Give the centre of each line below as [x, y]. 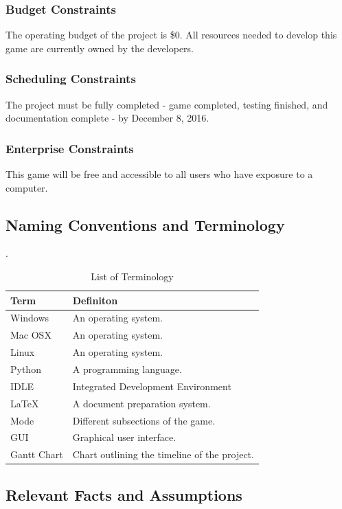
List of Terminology [132, 276]
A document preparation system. [141, 403]
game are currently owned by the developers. [100, 48]
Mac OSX [31, 335]
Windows [30, 318]
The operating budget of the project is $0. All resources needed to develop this [171, 35]
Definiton [95, 300]
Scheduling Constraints [71, 79]
